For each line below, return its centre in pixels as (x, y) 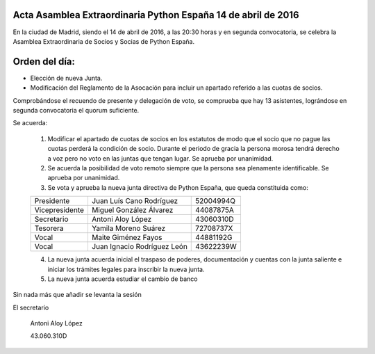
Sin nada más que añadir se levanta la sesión (77, 295)
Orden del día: (44, 62)
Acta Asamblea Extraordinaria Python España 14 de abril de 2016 (156, 15)
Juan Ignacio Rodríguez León (139, 247)
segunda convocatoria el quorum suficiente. (76, 110)
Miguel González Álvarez (132, 210)
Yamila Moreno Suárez (128, 228)
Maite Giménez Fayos (127, 238)
